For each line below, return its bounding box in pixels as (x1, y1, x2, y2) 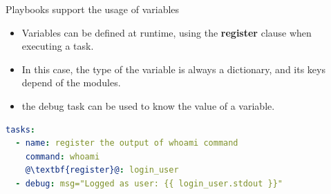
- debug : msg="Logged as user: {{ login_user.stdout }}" (15, 178, 283, 188)
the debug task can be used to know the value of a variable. (21, 98, 275, 113)
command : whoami (25, 151, 100, 162)
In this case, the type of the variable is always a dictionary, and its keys (21, 61, 325, 76)
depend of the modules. (21, 75, 121, 90)
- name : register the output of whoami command (15, 138, 238, 148)
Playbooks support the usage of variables (6, 2, 180, 16)
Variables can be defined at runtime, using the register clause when (21, 25, 312, 39)
